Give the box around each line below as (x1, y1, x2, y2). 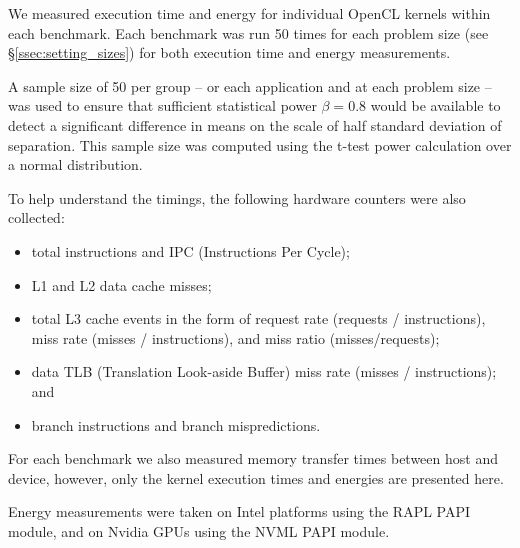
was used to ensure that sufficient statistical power (8, 95, 317, 116)
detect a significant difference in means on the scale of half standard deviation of (8, 114, 502, 135)
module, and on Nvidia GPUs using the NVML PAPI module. (8, 520, 390, 541)
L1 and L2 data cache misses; (31, 274, 212, 295)
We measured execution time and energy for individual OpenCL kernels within (8, 3, 491, 23)
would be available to (370, 95, 501, 116)
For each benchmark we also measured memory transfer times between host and (8, 448, 498, 469)
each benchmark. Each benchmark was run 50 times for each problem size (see (8, 22, 489, 43)
